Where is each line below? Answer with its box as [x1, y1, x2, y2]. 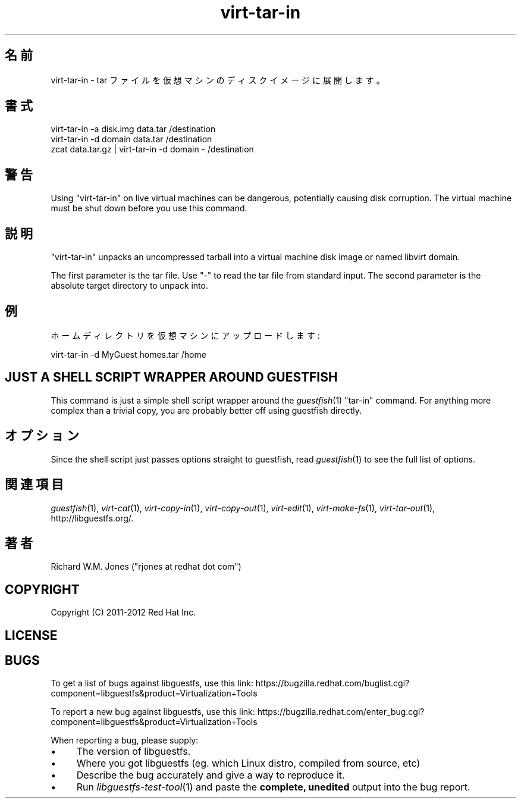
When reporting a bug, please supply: [51, 735, 199, 746]
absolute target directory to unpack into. [51, 280, 208, 291]
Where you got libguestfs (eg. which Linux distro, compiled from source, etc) [76, 757, 420, 770]
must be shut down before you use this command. [51, 203, 247, 214]
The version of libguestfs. [76, 745, 191, 758]
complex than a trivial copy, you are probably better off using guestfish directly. [51, 405, 362, 415]
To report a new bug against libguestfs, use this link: [51, 707, 255, 717]
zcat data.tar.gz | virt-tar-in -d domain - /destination [51, 144, 254, 155]
